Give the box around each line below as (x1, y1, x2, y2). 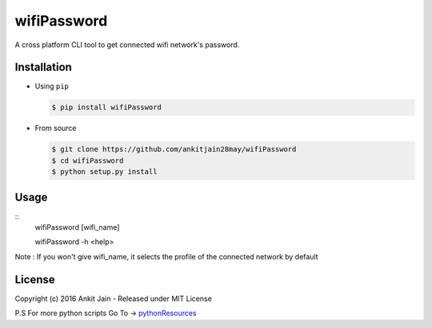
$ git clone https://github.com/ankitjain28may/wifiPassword (51, 144, 297, 154)
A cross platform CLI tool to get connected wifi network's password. (14, 40, 240, 49)
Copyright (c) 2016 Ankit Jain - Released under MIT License (14, 294, 212, 303)
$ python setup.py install (51, 168, 158, 176)
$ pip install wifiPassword (51, 103, 162, 112)
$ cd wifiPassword (51, 156, 124, 165)
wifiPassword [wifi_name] (34, 223, 120, 232)
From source (34, 124, 77, 133)
